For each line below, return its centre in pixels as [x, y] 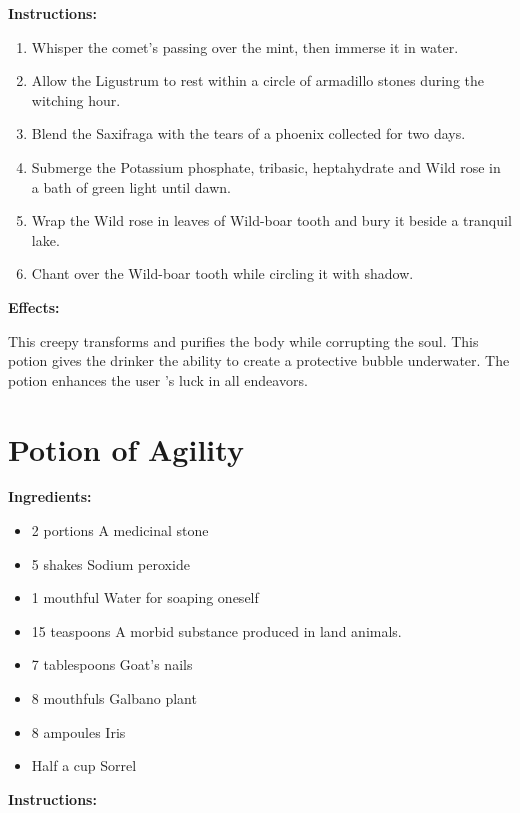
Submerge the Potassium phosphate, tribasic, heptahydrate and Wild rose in [266, 166]
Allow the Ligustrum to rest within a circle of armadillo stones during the [257, 80]
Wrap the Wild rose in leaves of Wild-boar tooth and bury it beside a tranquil [271, 220]
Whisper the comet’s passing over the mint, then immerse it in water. [245, 46]
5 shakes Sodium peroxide [110, 563]
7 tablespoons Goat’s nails [112, 664]
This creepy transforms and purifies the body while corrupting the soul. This [243, 340]
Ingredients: [50, 496]
